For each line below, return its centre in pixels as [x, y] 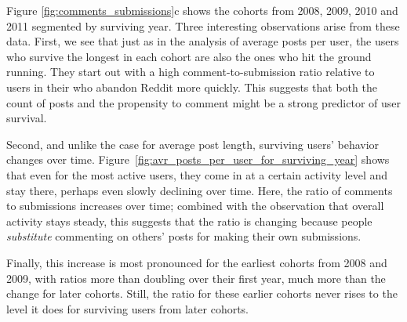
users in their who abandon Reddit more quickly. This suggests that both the [192, 87]
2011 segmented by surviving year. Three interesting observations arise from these [203, 25]
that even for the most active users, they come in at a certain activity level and [197, 174]
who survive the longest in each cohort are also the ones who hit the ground [189, 56]
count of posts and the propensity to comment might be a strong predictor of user [204, 102]
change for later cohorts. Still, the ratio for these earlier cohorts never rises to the [202, 293]
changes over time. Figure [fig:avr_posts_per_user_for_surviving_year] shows [198, 159]
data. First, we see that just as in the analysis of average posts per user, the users [203, 41]
